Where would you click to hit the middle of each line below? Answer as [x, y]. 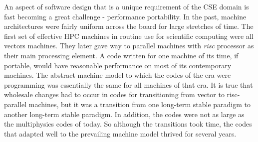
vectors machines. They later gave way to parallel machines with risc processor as [129, 46]
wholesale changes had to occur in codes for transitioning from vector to [114, 94]
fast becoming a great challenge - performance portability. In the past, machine [125, 16]
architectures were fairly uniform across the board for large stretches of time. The [129, 26]
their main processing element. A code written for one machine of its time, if [121, 55]
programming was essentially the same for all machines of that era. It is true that [129, 84]
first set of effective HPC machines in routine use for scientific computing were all [129, 36]
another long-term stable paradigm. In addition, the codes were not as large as [124, 114]
